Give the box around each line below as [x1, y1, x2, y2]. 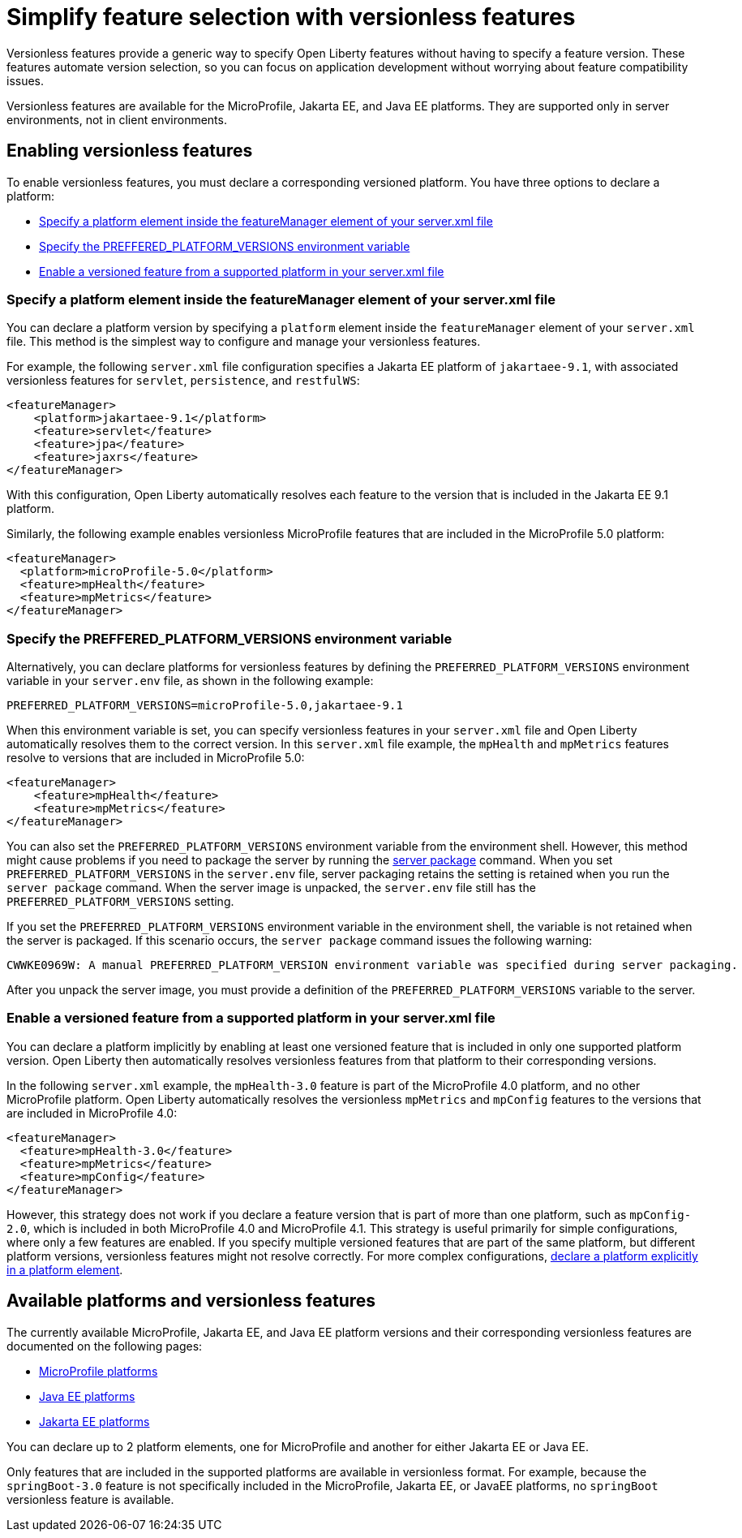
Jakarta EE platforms [39, 1414, 150, 1428]
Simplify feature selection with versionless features [6, 3, 576, 31]
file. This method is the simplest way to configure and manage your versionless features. [6, 334, 481, 349]
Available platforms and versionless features [6, 1290, 376, 1312]
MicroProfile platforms [39, 1364, 158, 1378]
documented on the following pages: [6, 1338, 203, 1353]
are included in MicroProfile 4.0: [6, 1105, 178, 1120]
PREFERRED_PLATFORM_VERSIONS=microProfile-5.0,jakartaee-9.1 [6, 699, 403, 713]
